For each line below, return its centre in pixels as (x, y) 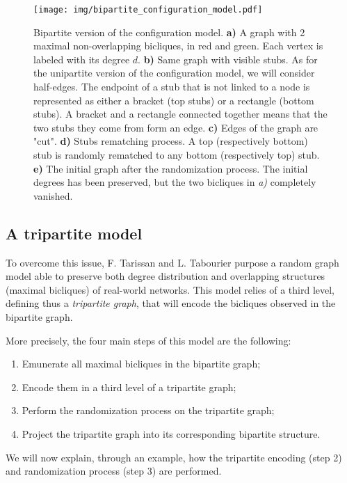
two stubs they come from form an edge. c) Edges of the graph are (176, 127)
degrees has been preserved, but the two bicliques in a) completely (175, 182)
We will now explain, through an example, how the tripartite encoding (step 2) (174, 457)
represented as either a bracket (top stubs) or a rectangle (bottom (174, 100)
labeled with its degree (82, 59)
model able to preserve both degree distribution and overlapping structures (166, 276)
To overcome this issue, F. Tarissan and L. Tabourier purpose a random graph (172, 262)
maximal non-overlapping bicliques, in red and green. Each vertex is (178, 46)
